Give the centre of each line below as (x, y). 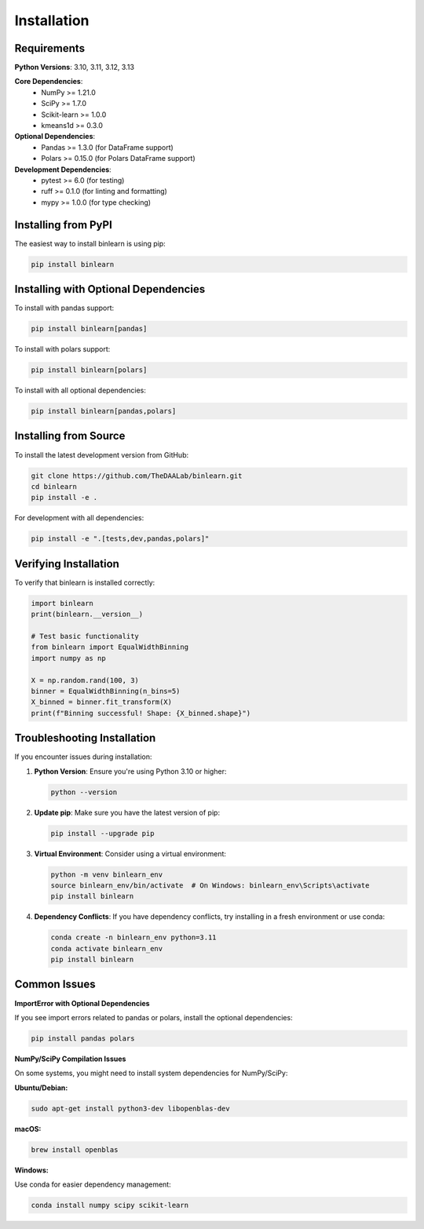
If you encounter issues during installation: (83, 757)
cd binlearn (54, 486)
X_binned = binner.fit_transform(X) (102, 702)
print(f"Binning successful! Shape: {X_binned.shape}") (141, 713)
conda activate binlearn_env (107, 948)
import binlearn (62, 603)
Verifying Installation (67, 564)
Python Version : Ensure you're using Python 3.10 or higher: (130, 771)
